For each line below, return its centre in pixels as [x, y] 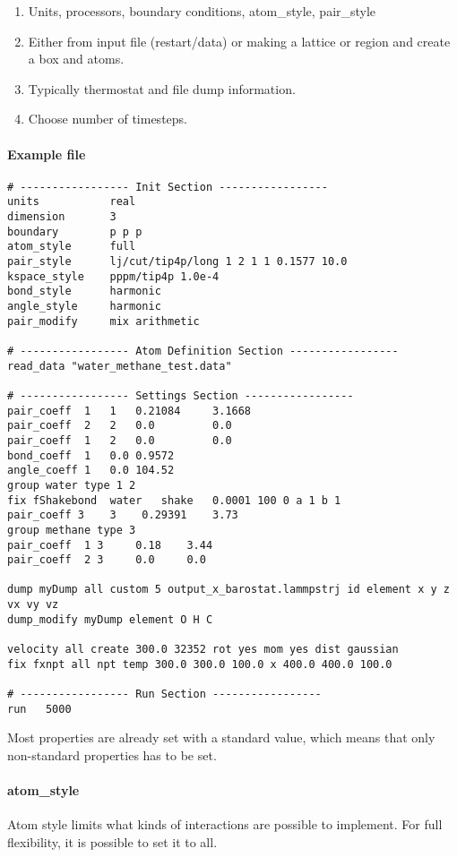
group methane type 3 [72, 530]
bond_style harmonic [84, 291]
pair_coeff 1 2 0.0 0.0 [120, 440]
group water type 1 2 [72, 485]
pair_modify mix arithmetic [103, 321]
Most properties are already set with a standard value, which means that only [221, 737]
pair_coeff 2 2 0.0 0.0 [120, 426]
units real [72, 202]
